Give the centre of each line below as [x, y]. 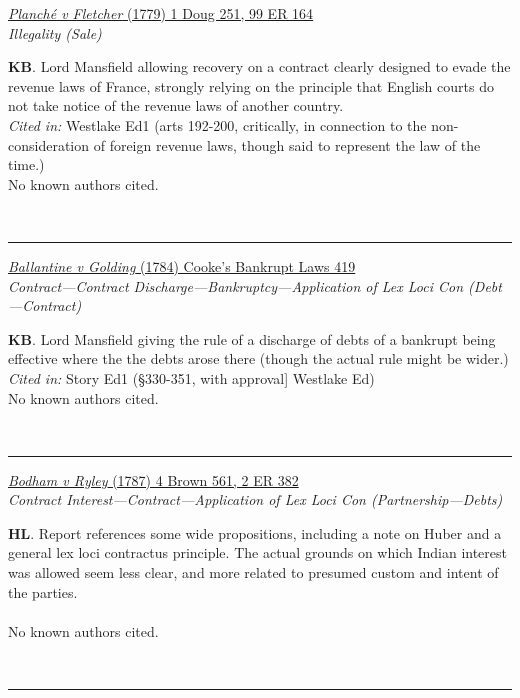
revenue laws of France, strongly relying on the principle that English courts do [251, 85]
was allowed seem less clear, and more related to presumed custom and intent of [253, 572]
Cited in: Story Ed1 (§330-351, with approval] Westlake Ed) [191, 377]
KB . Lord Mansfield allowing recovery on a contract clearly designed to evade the [259, 66]
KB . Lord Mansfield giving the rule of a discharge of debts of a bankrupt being [252, 338]
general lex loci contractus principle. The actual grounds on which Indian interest [257, 552]
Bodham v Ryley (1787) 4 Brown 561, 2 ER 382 [153, 479]
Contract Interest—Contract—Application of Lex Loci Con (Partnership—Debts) [255, 499]
